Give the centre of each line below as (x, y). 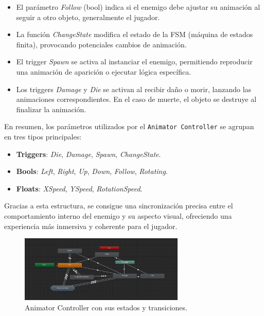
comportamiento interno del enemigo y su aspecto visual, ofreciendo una (118, 215)
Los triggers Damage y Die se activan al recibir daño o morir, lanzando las (134, 89)
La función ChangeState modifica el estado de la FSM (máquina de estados (135, 34)
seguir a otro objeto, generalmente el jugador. (88, 17)
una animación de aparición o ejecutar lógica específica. (104, 71)
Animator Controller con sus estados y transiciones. (106, 308)
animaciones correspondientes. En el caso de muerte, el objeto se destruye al (136, 99)
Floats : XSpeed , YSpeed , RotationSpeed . (79, 188)
